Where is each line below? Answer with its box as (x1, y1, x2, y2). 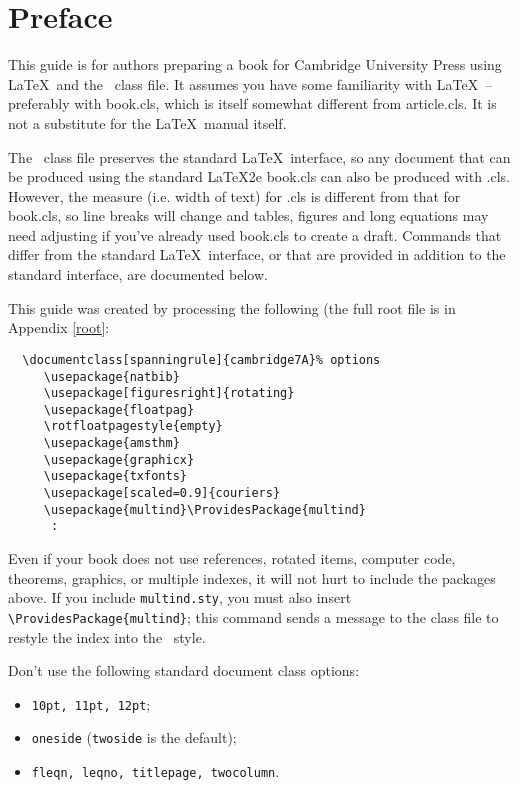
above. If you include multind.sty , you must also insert (8, 587, 352, 608)
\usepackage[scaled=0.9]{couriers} (43, 486, 281, 501)
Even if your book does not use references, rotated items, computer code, (8, 548, 456, 569)
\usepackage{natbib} (43, 369, 180, 384)
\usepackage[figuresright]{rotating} (43, 386, 295, 401)
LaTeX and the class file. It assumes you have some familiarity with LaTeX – (8, 73, 493, 94)
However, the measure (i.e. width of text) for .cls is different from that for (8, 185, 461, 206)
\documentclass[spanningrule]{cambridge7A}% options (22, 352, 381, 367)
